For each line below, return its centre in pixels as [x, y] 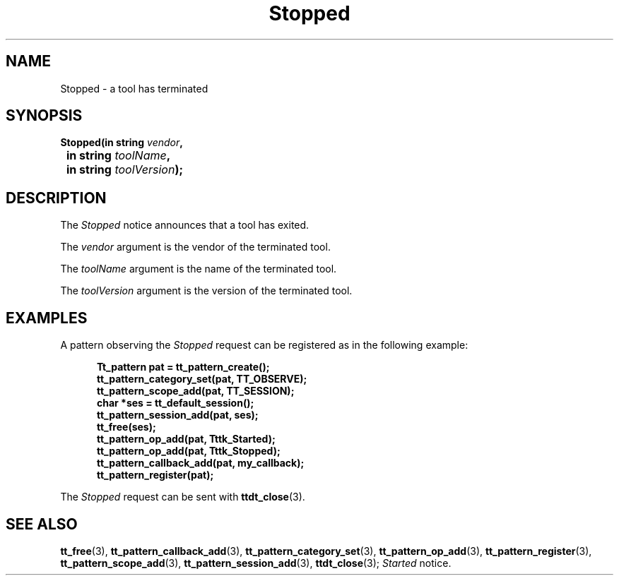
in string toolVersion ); [125, 170]
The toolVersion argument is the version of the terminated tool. [206, 291]
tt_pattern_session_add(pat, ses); [178, 415]
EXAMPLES [47, 318]
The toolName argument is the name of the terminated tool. [199, 269]
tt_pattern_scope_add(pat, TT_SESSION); [196, 391]
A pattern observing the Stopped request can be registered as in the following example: [264, 345]
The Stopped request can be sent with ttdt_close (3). [183, 497]
